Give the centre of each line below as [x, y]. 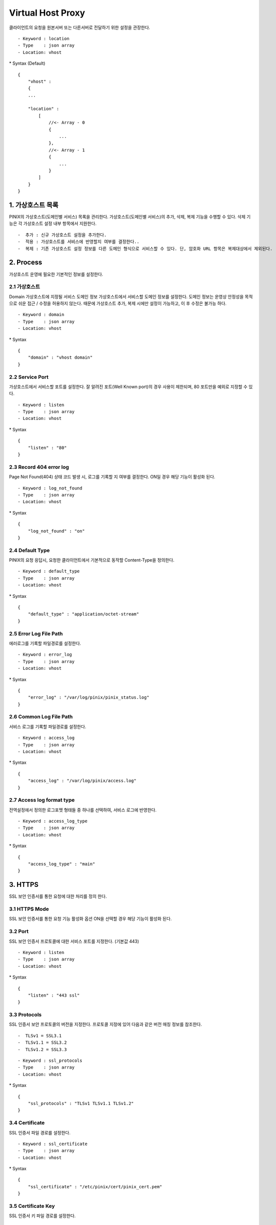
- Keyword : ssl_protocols [50, 1061]
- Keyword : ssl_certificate [53, 1144]
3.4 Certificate [27, 1123]
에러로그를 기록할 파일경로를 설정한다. [45, 643]
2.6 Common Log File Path [41, 717]
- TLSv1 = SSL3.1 [40, 1036]
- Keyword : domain [41, 315]
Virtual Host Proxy [47, 13]
